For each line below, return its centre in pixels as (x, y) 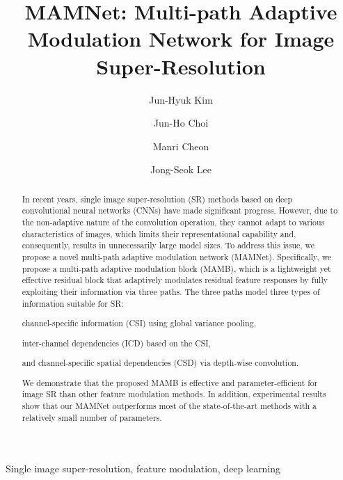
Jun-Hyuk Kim (181, 99)
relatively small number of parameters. (92, 417)
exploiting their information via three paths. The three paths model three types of (171, 291)
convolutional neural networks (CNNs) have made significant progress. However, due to (180, 210)
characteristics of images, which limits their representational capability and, (159, 233)
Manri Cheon (181, 146)
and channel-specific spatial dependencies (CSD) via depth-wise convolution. (160, 363)
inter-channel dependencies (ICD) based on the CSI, (116, 343)
